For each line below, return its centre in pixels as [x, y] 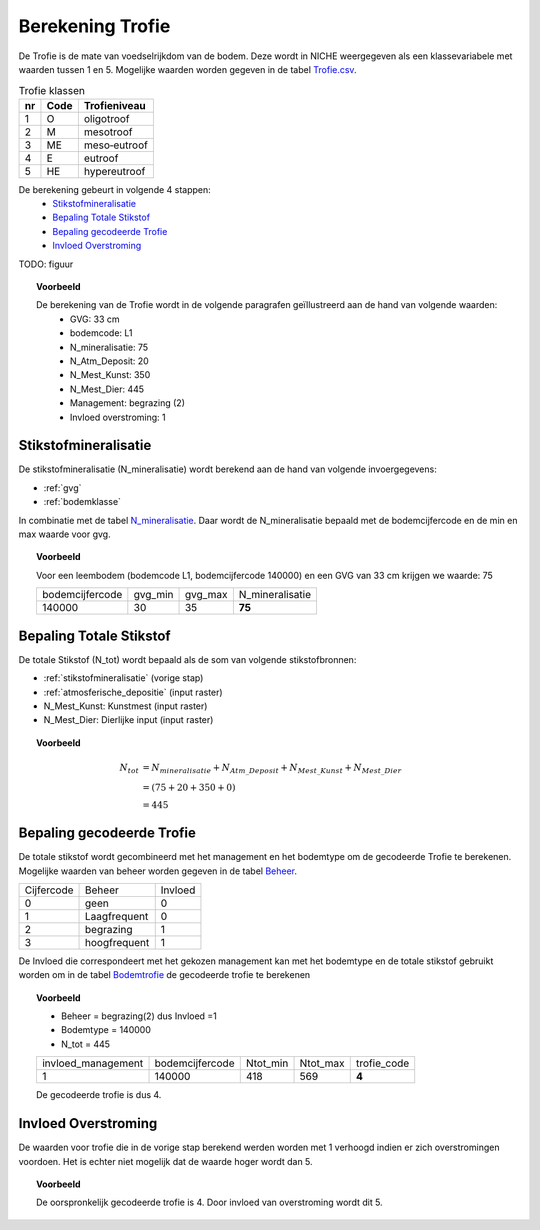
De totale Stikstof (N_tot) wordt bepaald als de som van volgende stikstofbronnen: [187, 659]
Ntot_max [322, 1063]
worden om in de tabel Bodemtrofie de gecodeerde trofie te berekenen [164, 975]
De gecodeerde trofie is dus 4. [99, 1095]
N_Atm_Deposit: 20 [109, 361]
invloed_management [92, 1063]
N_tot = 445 [85, 1044]
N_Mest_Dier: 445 [107, 389]
